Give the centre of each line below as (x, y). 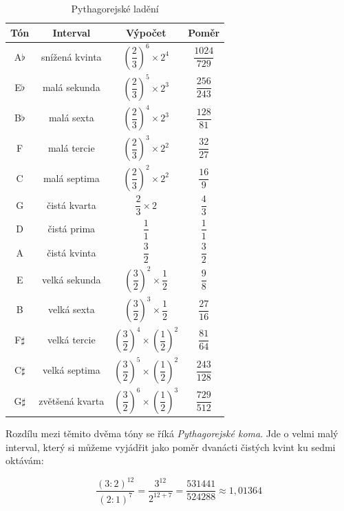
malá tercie (71, 148)
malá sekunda (71, 87)
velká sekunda (71, 279)
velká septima (71, 370)
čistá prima (72, 229)
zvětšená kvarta (72, 400)
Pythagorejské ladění (115, 8)
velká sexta (71, 309)
